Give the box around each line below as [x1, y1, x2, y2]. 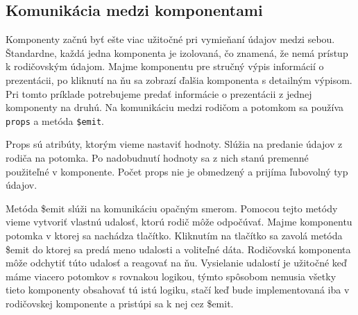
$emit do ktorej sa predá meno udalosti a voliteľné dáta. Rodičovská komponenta [6, 241, 351, 256]
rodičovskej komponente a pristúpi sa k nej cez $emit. [6, 296, 234, 310]
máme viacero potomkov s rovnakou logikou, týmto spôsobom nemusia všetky [6, 269, 336, 283]
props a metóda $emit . [6, 113, 104, 128]
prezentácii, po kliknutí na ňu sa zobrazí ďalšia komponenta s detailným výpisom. [6, 72, 352, 87]
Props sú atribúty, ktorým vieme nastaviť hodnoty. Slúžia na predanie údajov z [6, 137, 343, 151]
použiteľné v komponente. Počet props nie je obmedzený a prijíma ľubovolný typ [6, 164, 348, 178]
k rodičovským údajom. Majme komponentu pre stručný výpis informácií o [6, 59, 324, 74]
